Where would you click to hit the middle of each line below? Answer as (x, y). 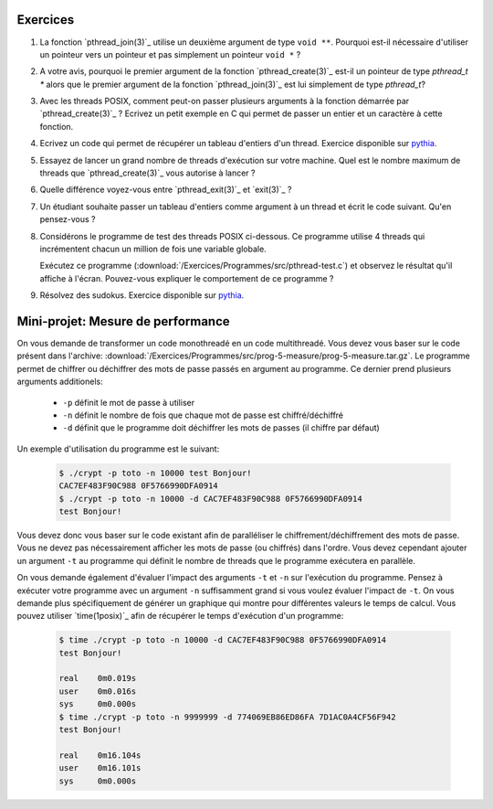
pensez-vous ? (68, 219)
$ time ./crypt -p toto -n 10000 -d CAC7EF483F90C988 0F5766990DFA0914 (223, 640)
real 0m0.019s (98, 678)
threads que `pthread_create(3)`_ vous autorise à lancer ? (147, 173)
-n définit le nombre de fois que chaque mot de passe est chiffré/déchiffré (203, 415)
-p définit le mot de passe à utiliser (129, 402)
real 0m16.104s (100, 755)
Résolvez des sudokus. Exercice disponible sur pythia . (142, 295)
